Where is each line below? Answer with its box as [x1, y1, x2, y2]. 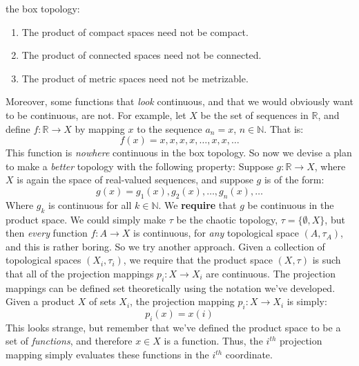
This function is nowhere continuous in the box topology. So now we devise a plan [6, 145, 352, 160]
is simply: [287, 294, 327, 309]
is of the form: [264, 172, 324, 187]
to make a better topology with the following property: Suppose [6, 158, 273, 173]
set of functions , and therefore [6, 333, 133, 348]
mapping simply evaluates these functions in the [6, 347, 209, 362]
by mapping [75, 121, 125, 136]
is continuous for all [48, 197, 132, 212]
